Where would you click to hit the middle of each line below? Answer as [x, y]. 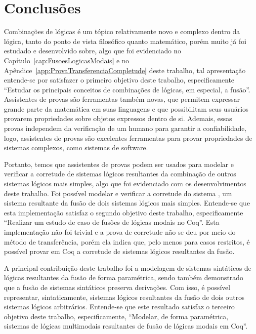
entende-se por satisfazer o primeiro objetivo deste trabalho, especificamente [119, 80]
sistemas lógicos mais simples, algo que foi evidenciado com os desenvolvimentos [125, 184]
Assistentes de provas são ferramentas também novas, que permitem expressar [122, 99]
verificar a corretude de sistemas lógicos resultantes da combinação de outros [120, 174]
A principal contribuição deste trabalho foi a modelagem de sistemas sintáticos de [128, 268]
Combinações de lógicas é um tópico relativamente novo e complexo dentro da [122, 31]
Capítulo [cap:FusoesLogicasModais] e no [67, 60]
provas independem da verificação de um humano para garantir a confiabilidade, [125, 128]
